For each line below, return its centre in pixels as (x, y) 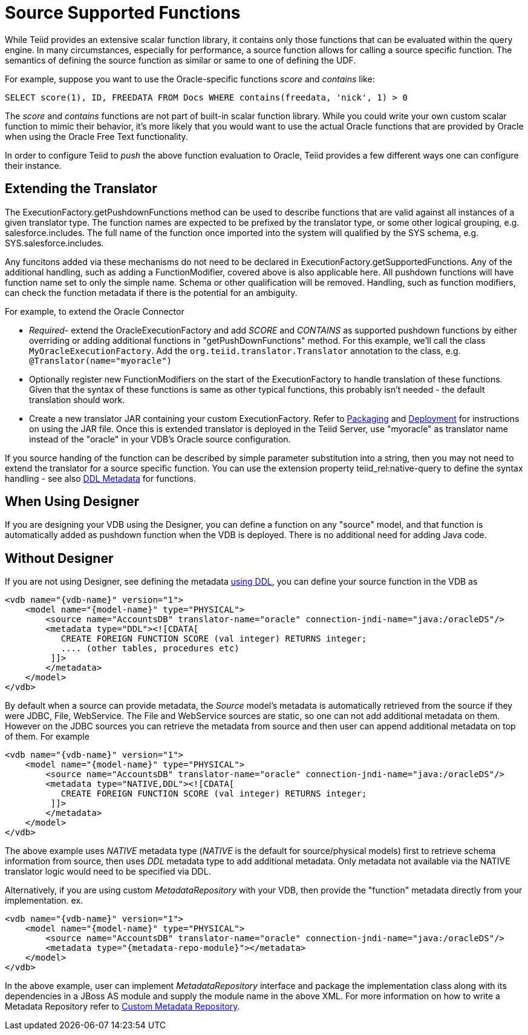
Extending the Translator (81, 189)
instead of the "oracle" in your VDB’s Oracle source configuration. (160, 439)
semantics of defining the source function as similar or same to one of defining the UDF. (181, 60)
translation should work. (77, 399)
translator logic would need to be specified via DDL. (108, 872)
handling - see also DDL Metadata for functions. (100, 478)
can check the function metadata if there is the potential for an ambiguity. (151, 292)
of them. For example (47, 737)
